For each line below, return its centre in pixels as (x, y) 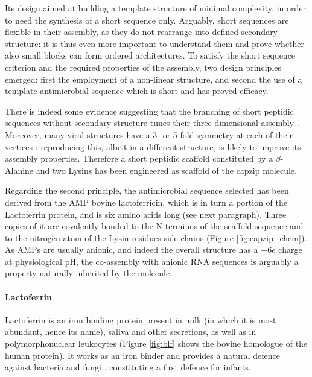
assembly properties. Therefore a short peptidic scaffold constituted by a (139, 158)
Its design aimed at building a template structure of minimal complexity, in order (155, 8)
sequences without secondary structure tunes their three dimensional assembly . (152, 123)
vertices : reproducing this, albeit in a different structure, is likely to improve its (153, 146)
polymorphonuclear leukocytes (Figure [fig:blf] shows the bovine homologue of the (156, 344)
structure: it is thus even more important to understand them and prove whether (155, 43)
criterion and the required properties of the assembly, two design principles (143, 67)
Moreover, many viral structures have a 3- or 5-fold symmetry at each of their (149, 134)
